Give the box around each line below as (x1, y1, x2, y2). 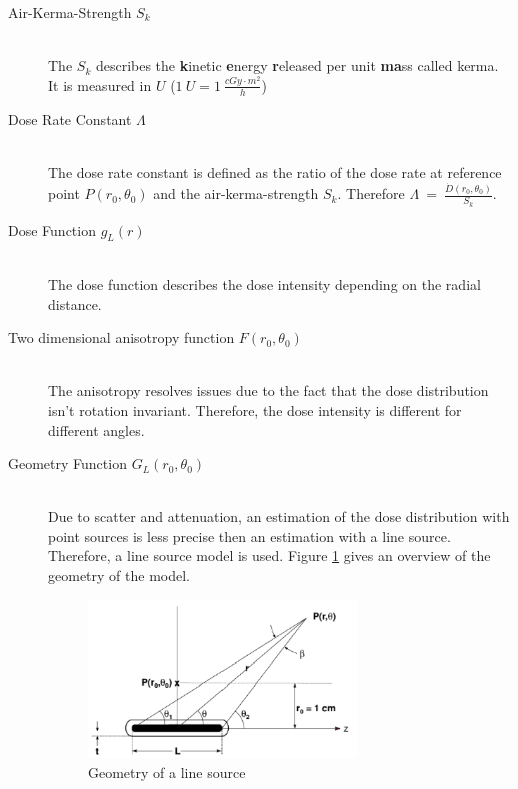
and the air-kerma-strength (153, 183, 319, 204)
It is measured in (48, 74, 152, 95)
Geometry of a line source (88, 761, 246, 782)
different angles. (48, 419, 145, 440)
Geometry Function (8, 453, 127, 474)
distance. (48, 293, 102, 314)
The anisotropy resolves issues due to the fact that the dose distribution (48, 380, 489, 401)
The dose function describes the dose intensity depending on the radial (48, 273, 481, 294)
